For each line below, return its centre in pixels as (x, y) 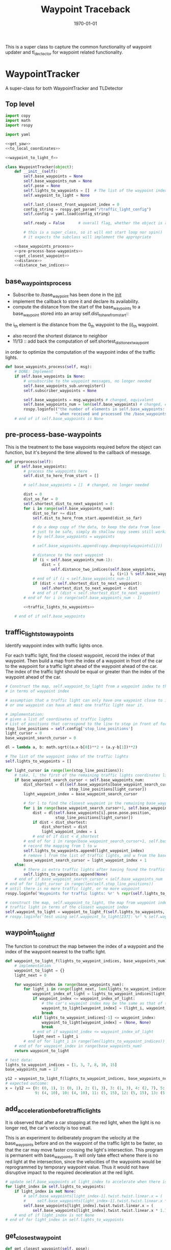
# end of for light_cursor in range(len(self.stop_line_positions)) (79, 884)
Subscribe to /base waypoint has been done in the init (67, 295)
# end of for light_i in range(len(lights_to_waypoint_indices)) (94, 1041)
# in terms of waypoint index (37, 691)
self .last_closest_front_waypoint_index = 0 (72, 204)
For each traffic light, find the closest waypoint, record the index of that (80, 656)
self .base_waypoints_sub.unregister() (65, 386)
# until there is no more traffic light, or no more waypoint (73, 889)
